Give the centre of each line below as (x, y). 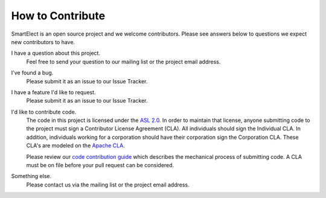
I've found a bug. (32, 73)
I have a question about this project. (56, 53)
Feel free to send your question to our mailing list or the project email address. (123, 62)
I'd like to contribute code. (44, 112)
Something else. (31, 176)
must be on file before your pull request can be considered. (100, 165)
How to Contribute (58, 16)
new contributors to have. (43, 42)
